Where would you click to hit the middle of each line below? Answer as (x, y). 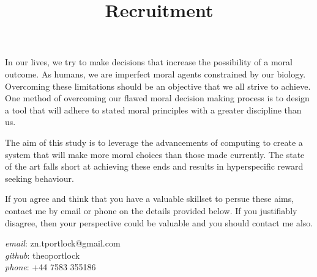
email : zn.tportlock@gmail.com (63, 243)
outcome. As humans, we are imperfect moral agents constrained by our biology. (155, 74)
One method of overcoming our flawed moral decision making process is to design (157, 98)
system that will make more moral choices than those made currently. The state (155, 154)
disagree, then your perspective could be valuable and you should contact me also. (159, 222)
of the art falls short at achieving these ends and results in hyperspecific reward (154, 166)
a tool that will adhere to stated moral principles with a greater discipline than (153, 110)
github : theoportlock (43, 255)
